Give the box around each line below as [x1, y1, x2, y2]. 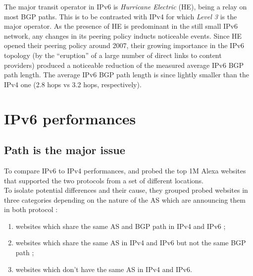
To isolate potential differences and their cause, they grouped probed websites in [4, 185, 248, 195]
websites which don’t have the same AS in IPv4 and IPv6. [15, 264, 192, 274]
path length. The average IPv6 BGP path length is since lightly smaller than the [4, 69, 249, 80]
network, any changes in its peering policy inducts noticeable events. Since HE [4, 30, 242, 41]
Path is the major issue [4, 142, 125, 158]
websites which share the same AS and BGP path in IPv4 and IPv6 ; [15, 221, 226, 231]
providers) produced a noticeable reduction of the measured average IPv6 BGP [4, 59, 244, 70]
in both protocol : [4, 204, 58, 215]
